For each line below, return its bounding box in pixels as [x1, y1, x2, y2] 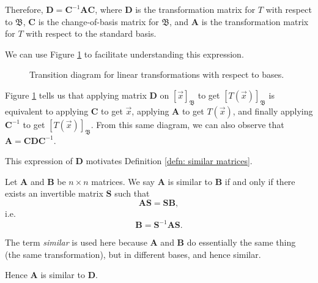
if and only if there [224, 175, 295, 187]
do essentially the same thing [187, 236, 296, 249]
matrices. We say [91, 175, 155, 187]
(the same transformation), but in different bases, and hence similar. [5, 247, 261, 260]
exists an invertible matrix [5, 187, 103, 200]
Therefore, [5, 3, 43, 15]
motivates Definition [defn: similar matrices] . [86, 154, 253, 167]
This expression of [5, 154, 73, 167]
